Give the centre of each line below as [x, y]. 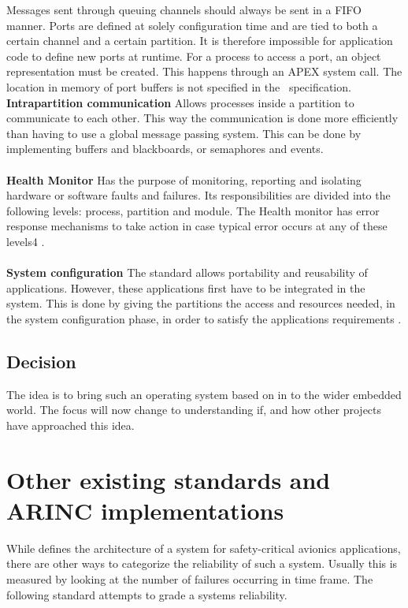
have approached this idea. [70, 425]
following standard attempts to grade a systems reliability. [147, 594]
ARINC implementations [145, 510]
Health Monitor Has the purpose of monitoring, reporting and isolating [184, 179]
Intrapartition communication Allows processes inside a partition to [180, 102]
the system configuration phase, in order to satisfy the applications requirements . [204, 318]
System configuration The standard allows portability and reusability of [187, 272]
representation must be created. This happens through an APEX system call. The [204, 71]
